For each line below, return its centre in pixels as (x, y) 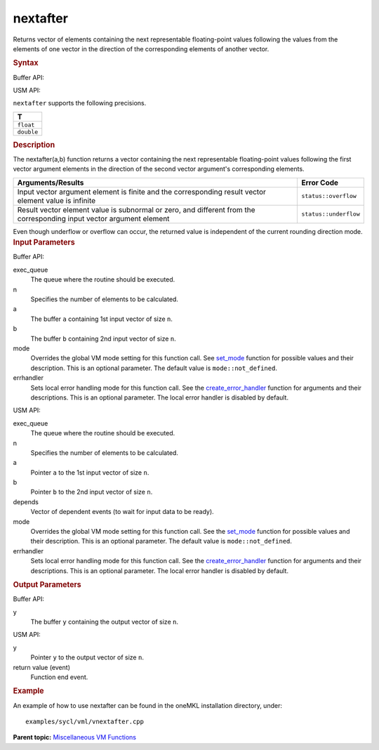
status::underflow (331, 214)
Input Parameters (44, 242)
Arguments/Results (51, 183)
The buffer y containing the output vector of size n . (105, 622)
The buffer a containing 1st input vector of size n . (102, 319)
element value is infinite (56, 200)
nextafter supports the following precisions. (80, 103)
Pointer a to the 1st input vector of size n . (90, 472)
